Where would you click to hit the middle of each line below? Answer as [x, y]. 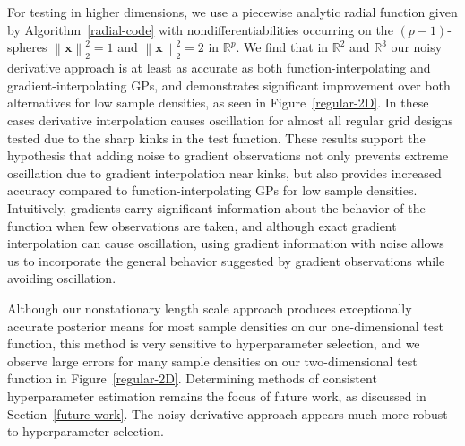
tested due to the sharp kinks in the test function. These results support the [216, 137]
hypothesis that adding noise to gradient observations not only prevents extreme [228, 155]
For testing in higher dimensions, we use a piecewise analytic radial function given [232, 12]
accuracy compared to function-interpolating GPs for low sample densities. [212, 190]
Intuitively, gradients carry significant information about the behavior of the [216, 207]
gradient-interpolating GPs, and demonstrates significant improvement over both [229, 85]
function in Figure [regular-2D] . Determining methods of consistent [192, 378]
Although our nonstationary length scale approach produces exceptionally [210, 308]
